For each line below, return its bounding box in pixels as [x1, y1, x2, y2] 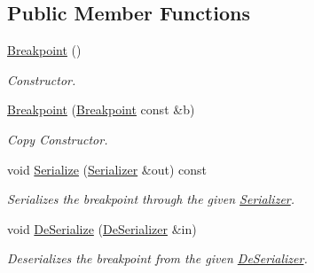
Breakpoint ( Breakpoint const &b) [7, 100, 195, 119]
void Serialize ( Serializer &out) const [7, 160, 208, 178]
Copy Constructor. [7, 129, 108, 148]
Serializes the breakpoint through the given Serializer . [7, 190, 295, 208]
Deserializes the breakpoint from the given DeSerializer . [7, 249, 308, 268]
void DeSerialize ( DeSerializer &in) [7, 219, 197, 238]
